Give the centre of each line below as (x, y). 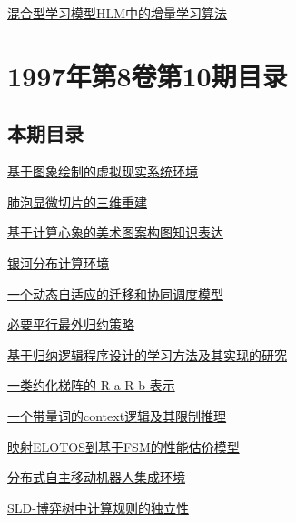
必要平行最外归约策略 (71, 324)
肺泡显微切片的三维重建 (77, 201)
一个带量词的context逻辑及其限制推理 (117, 415)
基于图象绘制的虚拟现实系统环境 (103, 171)
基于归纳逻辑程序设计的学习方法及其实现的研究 (147, 354)
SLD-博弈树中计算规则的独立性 (98, 507)
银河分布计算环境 (58, 262)
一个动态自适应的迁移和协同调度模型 (115, 293)
